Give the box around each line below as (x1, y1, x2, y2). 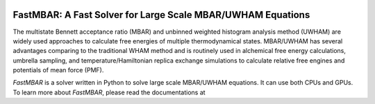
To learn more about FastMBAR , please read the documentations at (12, 88, 206, 96)
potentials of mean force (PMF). (12, 66, 104, 74)
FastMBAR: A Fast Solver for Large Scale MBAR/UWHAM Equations (12, 9, 310, 21)
